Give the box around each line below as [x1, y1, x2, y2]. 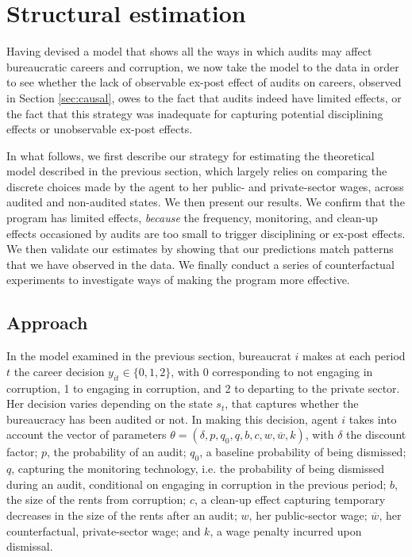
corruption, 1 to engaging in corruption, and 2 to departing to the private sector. [6, 379, 400, 396]
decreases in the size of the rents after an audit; [6, 506, 237, 523]
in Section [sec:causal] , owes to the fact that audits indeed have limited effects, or [6, 89, 402, 106]
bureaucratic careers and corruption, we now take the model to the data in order [6, 58, 399, 75]
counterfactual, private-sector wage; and [6, 522, 201, 539]
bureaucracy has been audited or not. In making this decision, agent [6, 410, 338, 427]
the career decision [13, 363, 105, 379]
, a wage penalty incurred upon [210, 522, 362, 539]
